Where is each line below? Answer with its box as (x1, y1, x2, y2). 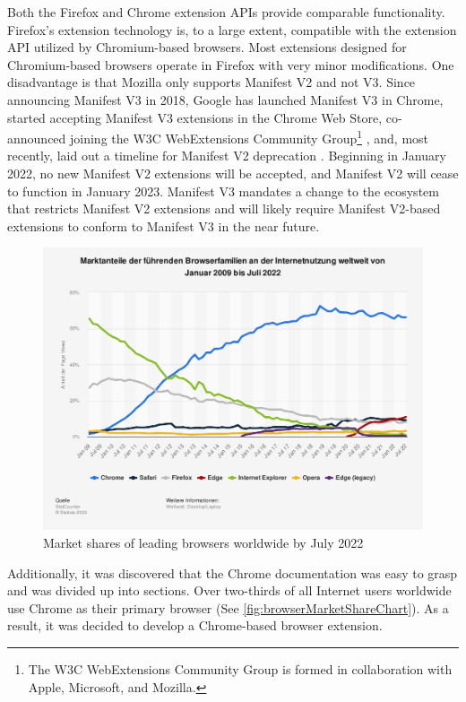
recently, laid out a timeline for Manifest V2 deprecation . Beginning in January (7, 146, 446, 165)
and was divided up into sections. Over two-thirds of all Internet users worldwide (7, 581, 452, 600)
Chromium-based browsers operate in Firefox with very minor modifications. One (7, 55, 454, 74)
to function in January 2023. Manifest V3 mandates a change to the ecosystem (7, 181, 439, 200)
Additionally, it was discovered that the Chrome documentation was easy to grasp (7, 563, 458, 582)
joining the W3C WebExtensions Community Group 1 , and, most (70, 126, 429, 147)
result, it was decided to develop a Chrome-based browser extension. (7, 616, 383, 635)
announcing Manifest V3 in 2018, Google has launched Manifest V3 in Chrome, (7, 90, 444, 108)
